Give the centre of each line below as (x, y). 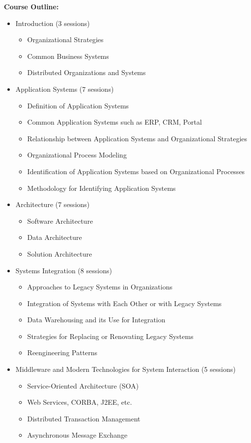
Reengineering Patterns (62, 352)
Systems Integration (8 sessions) (64, 270)
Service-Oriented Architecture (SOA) (83, 385)
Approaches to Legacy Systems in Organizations (100, 287)
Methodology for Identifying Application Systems (101, 188)
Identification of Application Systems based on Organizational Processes (136, 171)
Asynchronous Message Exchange (77, 435)
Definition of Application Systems (78, 105)
